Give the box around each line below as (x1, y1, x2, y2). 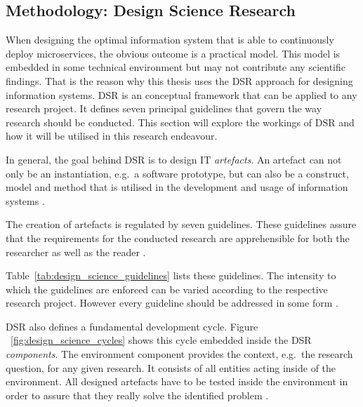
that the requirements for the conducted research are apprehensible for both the (6, 230, 350, 245)
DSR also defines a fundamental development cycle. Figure (6, 319, 258, 333)
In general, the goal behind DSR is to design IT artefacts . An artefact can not (6, 152, 342, 166)
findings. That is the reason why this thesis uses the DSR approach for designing (6, 73, 353, 88)
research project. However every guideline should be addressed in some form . (6, 295, 338, 310)
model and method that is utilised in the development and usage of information (6, 180, 348, 194)
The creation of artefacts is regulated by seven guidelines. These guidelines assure (6, 217, 357, 232)
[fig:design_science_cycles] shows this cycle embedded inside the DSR (11, 333, 312, 347)
